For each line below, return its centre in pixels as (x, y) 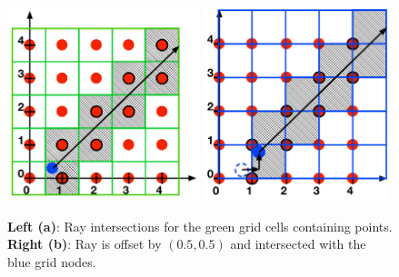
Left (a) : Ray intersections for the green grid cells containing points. (200, 226)
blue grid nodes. (52, 261)
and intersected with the (298, 244)
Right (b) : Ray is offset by (85, 244)
